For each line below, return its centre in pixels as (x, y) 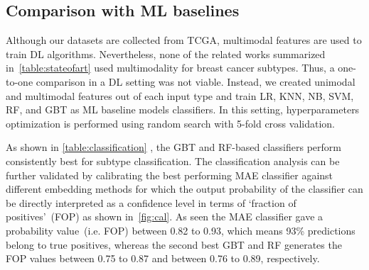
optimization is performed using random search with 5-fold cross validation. (170, 123)
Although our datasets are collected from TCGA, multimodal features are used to (184, 40)
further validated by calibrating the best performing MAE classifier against (170, 175)
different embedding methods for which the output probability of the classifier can (184, 189)
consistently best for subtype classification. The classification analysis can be (173, 161)
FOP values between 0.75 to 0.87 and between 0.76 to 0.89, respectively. (163, 258)
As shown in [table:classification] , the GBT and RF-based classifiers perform (173, 147)
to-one (20, 81)
